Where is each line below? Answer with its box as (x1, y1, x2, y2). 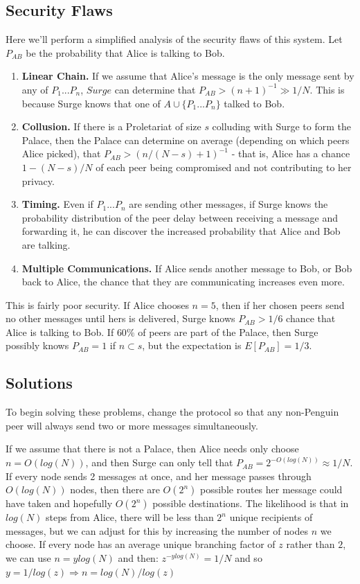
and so (235, 551, 262, 565)
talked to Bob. (224, 96, 285, 110)
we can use (6, 551, 51, 565)
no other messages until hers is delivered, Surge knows (6, 311, 235, 326)
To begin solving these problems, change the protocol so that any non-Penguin (6, 405, 339, 419)
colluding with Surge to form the (212, 119, 351, 134)
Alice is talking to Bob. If (6, 324, 114, 339)
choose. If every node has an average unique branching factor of (6, 537, 276, 551)
